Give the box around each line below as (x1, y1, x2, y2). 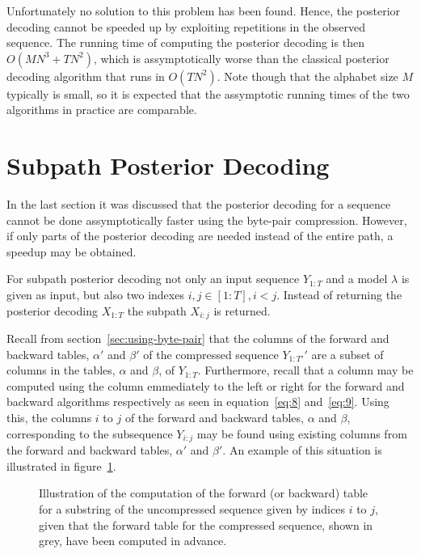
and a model (326, 270, 388, 287)
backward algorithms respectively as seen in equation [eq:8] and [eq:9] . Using (6, 393, 389, 410)
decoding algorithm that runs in (6, 67, 165, 84)
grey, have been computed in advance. (39, 532, 227, 549)
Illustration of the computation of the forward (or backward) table (39, 484, 368, 501)
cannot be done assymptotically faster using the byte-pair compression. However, (6, 211, 407, 228)
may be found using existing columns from (196, 425, 407, 442)
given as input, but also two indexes (6, 286, 184, 303)
